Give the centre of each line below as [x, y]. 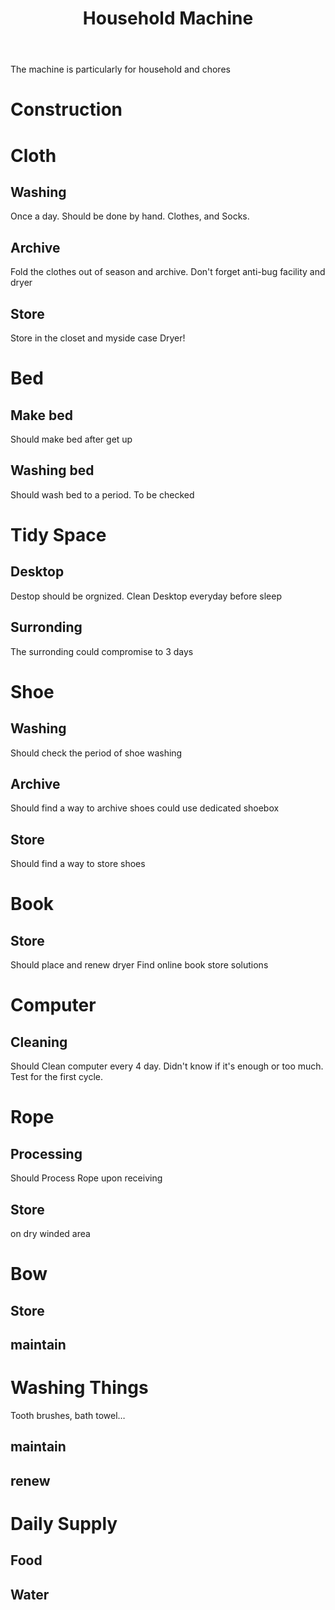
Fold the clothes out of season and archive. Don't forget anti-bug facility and [168, 272]
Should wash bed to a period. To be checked [102, 494]
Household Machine [168, 18]
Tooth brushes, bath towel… [68, 1415]
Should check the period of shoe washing [96, 753]
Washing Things [79, 1388]
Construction [66, 109]
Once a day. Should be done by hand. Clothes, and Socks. [130, 216]
